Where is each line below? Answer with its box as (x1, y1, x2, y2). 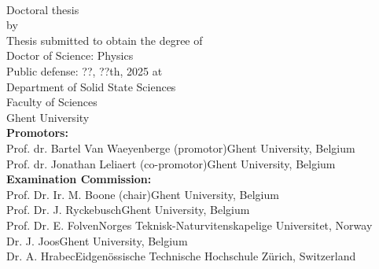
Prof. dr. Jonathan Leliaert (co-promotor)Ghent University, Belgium (6, 155, 336, 171)
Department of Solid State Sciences (6, 78, 176, 94)
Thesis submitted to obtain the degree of (6, 31, 203, 48)
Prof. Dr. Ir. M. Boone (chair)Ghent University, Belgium (6, 186, 279, 202)
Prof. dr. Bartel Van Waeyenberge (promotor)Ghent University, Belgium (6, 139, 355, 156)
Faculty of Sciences (6, 94, 98, 110)
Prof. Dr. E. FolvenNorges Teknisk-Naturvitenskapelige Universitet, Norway (6, 216, 373, 233)
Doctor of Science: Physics (6, 47, 134, 64)
